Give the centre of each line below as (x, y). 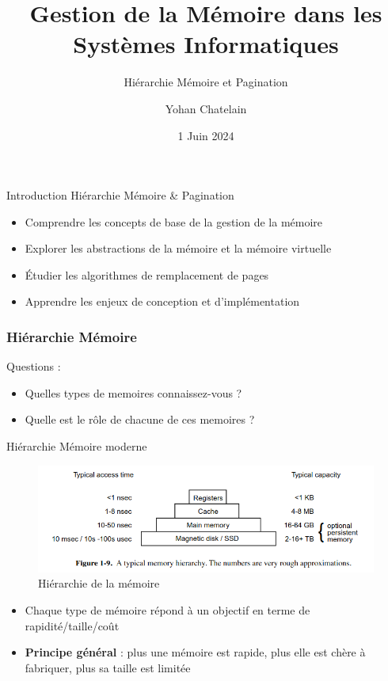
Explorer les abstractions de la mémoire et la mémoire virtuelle (178, 248)
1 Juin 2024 (206, 135)
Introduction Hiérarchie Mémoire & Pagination (120, 195)
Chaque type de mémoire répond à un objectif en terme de (167, 609)
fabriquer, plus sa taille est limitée (108, 667)
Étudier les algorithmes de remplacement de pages (147, 274)
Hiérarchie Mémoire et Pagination (206, 82)
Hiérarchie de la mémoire (99, 583)
